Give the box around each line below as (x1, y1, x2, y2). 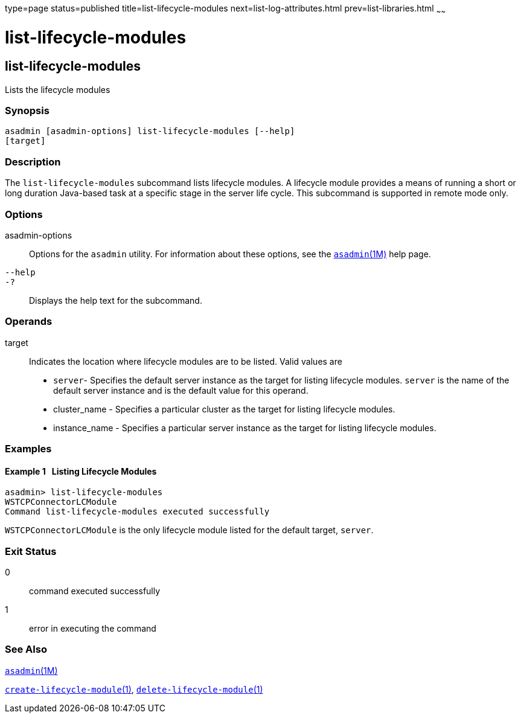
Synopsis (5, 104, 50, 117)
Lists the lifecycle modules (5, 84, 110, 95)
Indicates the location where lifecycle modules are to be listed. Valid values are (29, 356, 342, 367)
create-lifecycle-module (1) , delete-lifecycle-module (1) (5, 684, 263, 694)
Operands (5, 315, 53, 328)
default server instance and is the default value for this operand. (53, 385, 308, 396)
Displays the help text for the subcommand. (29, 295, 202, 306)
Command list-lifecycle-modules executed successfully (5, 507, 270, 517)
